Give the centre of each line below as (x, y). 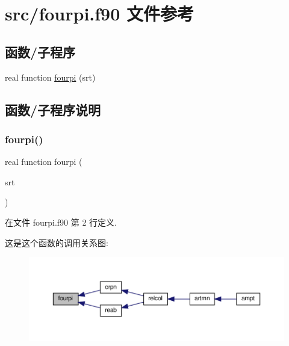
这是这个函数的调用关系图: (57, 242)
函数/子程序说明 (53, 109)
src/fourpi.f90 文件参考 (99, 14)
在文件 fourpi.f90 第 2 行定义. (61, 222)
